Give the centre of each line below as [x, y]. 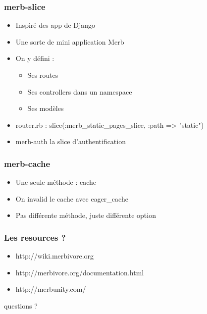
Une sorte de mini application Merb [70, 41]
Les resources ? [35, 237]
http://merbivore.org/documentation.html [80, 272]
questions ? [21, 305]
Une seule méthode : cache [56, 182]
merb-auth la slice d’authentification [71, 141]
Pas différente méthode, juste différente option [86, 215]
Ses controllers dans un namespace [80, 91]
